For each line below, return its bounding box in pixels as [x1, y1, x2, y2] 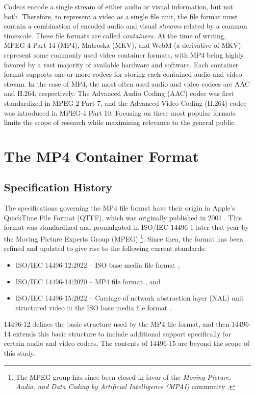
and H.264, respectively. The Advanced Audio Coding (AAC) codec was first [4, 88, 234, 98]
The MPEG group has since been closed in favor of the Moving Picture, [15, 371, 231, 382]
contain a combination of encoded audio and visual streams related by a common [4, 21, 247, 31]
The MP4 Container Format [4, 146, 199, 166]
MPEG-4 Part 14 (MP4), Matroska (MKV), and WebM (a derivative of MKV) [4, 40, 241, 50]
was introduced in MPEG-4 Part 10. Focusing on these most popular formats [4, 107, 236, 118]
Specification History [4, 180, 112, 195]
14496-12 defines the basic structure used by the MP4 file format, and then [4, 319, 229, 329]
